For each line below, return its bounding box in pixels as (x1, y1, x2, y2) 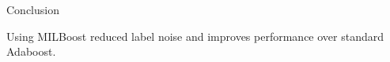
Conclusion (6, 2, 59, 17)
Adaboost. (6, 43, 56, 60)
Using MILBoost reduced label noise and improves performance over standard (6, 27, 384, 44)
